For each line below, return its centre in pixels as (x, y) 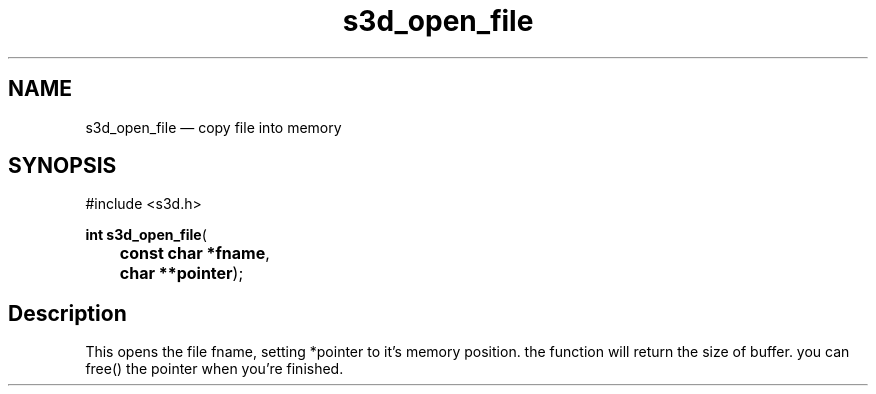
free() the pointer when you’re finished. (214, 369)
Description (67, 313)
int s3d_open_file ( (146, 235)
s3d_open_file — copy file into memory (213, 127)
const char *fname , (194, 253)
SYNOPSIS (62, 166)
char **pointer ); (181, 273)
